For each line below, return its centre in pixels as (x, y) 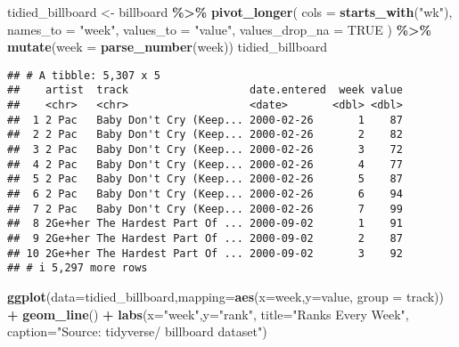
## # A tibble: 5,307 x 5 (84, 75)
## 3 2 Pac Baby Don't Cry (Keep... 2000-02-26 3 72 (205, 150)
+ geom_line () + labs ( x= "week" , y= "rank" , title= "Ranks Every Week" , (208, 314)
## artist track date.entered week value (205, 90)
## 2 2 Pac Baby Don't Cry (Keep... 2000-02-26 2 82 (205, 135)
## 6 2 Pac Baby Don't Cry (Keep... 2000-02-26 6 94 (205, 194)
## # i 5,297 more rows (78, 268)
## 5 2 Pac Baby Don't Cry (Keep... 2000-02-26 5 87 (205, 179)
